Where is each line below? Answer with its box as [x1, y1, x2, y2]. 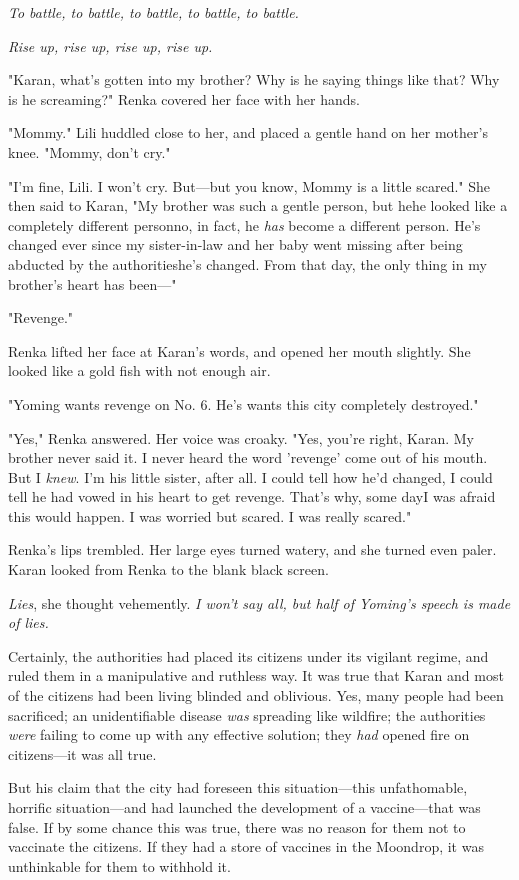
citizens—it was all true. [8, 743, 157, 764]
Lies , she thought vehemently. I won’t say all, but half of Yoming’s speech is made [8, 592, 511, 613]
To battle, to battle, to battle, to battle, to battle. [8, 2, 299, 22]
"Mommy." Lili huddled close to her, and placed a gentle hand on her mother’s [8, 122, 488, 143]
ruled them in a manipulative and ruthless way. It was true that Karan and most [8, 665, 504, 686]
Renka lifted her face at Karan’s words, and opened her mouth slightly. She [8, 340, 471, 361]
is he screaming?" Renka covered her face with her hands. [8, 88, 360, 109]
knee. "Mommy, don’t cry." [8, 141, 171, 162]
